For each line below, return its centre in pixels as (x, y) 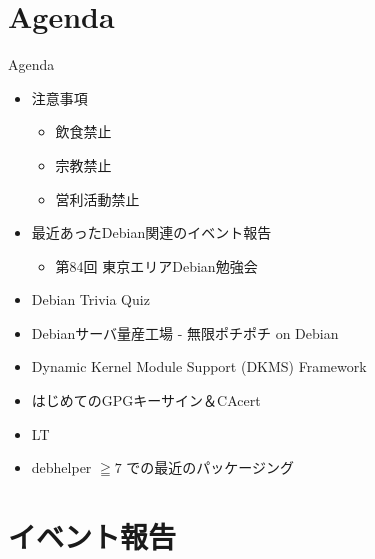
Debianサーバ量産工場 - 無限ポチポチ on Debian (185, 332)
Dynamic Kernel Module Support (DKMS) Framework (199, 366)
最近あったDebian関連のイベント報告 (151, 232)
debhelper (61, 467)
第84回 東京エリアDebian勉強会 (156, 265)
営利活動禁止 (97, 198)
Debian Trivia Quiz (90, 299)
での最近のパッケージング (210, 467)
